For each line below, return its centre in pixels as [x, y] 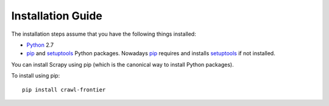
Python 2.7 [40, 45]
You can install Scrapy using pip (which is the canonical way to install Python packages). [122, 64]
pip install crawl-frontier [64, 90]
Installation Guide [57, 16]
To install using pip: [36, 76]
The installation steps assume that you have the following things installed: [104, 34]
